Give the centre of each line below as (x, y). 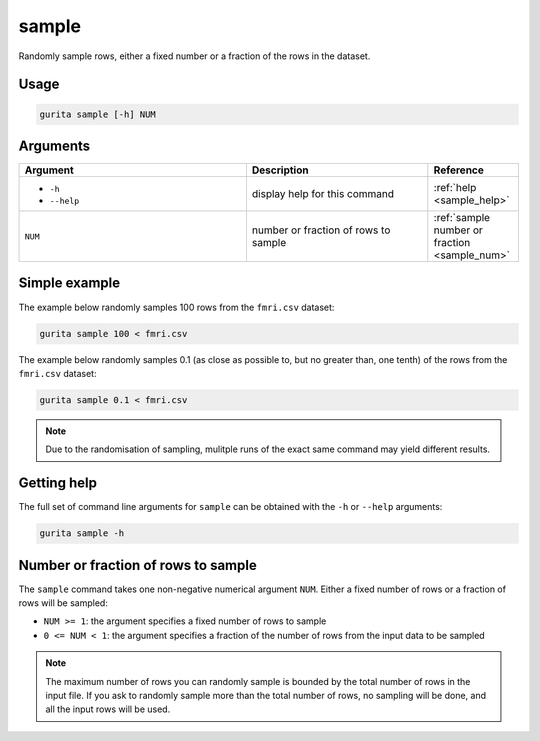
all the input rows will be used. (108, 709)
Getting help (57, 483)
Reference (459, 170)
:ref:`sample (461, 218)
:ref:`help (455, 188)
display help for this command (323, 194)
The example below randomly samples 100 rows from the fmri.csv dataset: (176, 307)
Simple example (69, 283)
